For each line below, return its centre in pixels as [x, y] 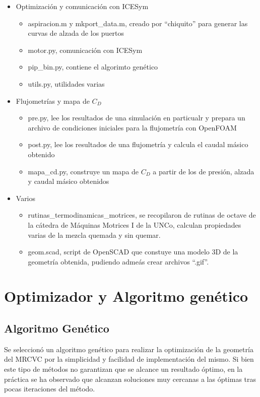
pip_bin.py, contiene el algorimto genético [93, 67]
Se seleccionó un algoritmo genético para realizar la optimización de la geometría [129, 349]
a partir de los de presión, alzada [204, 171]
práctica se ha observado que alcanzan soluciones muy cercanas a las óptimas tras [130, 379]
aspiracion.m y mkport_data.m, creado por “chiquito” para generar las [138, 23]
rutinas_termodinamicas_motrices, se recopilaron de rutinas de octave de [142, 215]
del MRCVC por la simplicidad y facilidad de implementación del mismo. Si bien [129, 359]
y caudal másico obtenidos [69, 181]
